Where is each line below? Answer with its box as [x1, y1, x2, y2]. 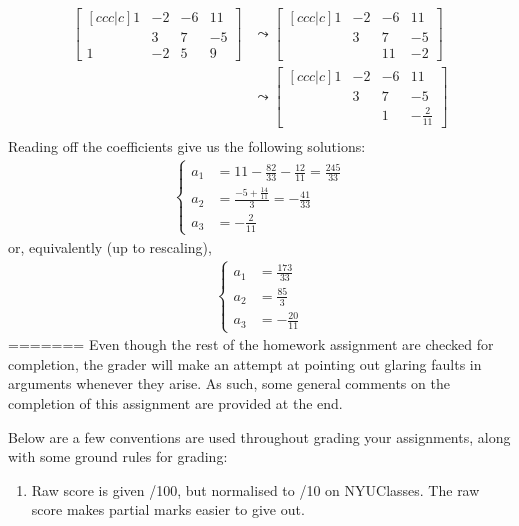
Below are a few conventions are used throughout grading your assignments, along [8, 426, 511, 447]
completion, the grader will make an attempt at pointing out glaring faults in [8, 353, 482, 374]
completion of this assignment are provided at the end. [8, 392, 343, 413]
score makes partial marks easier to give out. [31, 499, 305, 520]
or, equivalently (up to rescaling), [8, 236, 212, 257]
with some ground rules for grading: [8, 446, 228, 467]
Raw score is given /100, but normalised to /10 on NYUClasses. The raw [31, 479, 480, 500]
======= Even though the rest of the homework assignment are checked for [8, 334, 494, 355]
